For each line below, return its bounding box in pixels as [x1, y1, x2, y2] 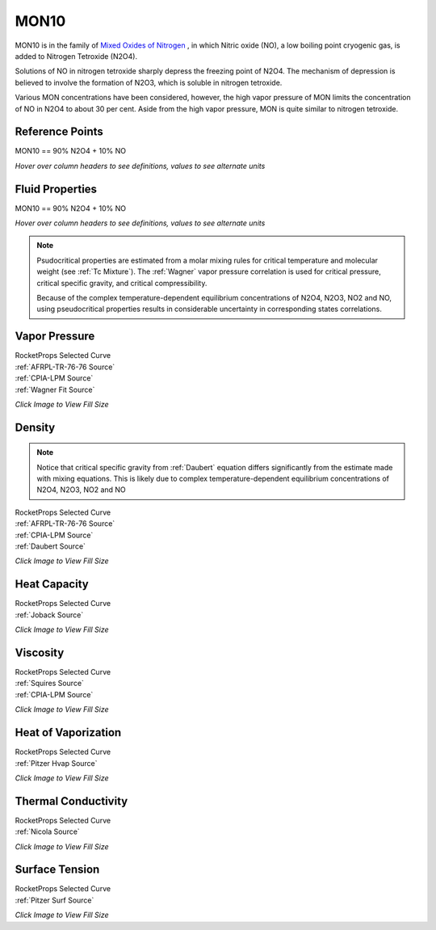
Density [15, 420, 56, 434]
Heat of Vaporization [15, 726, 122, 739]
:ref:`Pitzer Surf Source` [15, 895, 94, 905]
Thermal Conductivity [15, 794, 128, 808]
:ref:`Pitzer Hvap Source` [15, 758, 98, 768]
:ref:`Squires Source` [15, 679, 85, 688]
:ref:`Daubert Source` [15, 541, 86, 551]
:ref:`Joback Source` [15, 610, 84, 620]
